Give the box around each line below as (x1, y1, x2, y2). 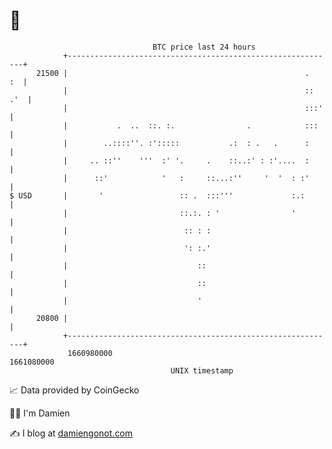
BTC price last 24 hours (152, 42, 256, 52)
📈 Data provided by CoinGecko (9, 384, 140, 396)
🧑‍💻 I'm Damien (9, 407, 71, 419)
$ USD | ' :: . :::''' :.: (9, 190, 306, 201)
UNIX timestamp (170, 365, 234, 376)
